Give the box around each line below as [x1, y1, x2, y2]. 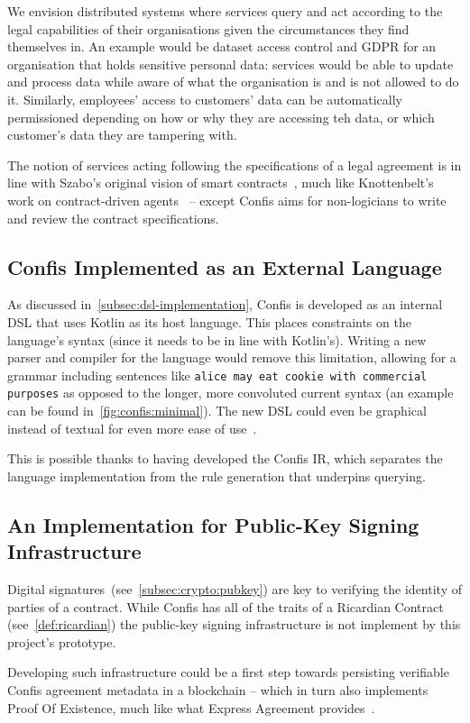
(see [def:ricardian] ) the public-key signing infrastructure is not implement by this [7, 615, 461, 634]
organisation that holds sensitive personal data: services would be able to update [7, 54, 454, 73]
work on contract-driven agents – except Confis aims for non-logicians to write [7, 190, 447, 209]
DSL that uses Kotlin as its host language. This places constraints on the [7, 312, 411, 331]
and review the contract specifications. [7, 208, 219, 227]
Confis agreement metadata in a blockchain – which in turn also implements [7, 680, 429, 699]
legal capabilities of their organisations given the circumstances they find [7, 19, 410, 38]
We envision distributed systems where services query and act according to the [7, 2, 443, 20]
